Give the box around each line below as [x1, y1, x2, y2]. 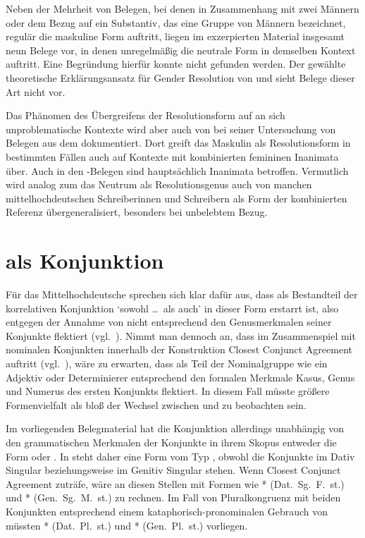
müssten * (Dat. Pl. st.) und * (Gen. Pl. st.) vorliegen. [6, 518, 248, 532]
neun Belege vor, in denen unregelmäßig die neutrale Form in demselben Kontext [6, 42, 356, 57]
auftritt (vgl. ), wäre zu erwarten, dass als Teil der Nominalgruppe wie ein [6, 356, 328, 370]
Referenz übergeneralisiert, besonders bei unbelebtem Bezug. [6, 204, 268, 219]
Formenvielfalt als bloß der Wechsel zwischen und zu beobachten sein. [6, 397, 307, 412]
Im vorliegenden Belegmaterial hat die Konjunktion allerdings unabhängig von [6, 421, 344, 436]
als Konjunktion [6, 246, 164, 275]
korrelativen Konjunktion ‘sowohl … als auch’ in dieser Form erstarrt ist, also [6, 300, 339, 315]
